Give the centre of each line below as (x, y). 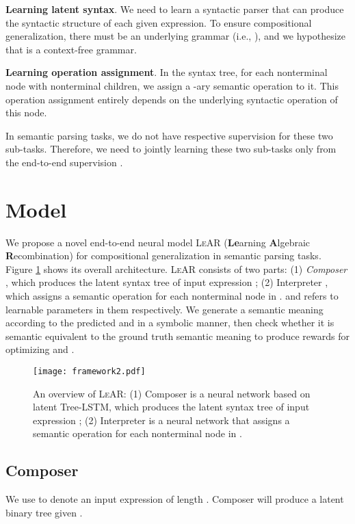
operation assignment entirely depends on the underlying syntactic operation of (172, 99)
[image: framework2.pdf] (89, 371)
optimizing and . (40, 349)
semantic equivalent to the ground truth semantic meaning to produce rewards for (177, 336)
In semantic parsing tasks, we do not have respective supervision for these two (169, 135)
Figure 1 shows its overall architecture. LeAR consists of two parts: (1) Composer (176, 268)
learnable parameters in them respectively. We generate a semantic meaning (165, 309)
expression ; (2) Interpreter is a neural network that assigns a (161, 420)
